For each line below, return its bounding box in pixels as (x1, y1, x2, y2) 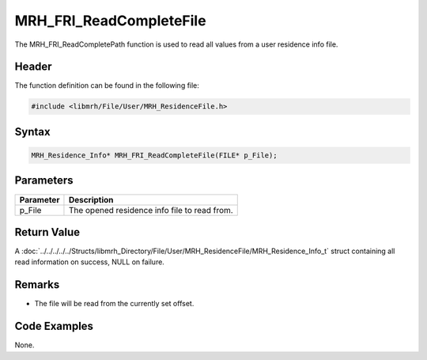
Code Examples (14, 320, 94, 333)
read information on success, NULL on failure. (14, 257, 165, 267)
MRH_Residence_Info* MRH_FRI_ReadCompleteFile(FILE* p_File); (31, 151, 278, 160)
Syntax (14, 125, 51, 138)
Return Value (14, 225, 81, 239)
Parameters (14, 174, 74, 188)
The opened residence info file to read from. (68, 204, 233, 215)
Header (14, 60, 52, 74)
